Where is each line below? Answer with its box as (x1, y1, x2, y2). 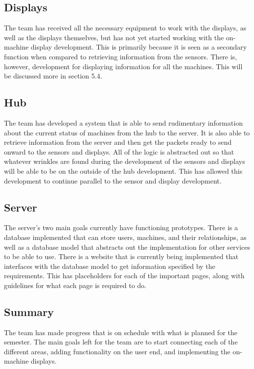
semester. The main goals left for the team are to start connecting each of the (4, 337, 238, 347)
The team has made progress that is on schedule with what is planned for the (4, 327, 237, 337)
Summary (4, 304, 54, 319)
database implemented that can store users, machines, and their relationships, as (4, 232, 247, 242)
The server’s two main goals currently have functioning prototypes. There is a (4, 222, 238, 233)
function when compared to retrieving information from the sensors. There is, (4, 51, 237, 61)
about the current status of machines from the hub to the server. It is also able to (4, 127, 250, 137)
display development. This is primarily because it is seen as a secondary (30, 42, 247, 52)
